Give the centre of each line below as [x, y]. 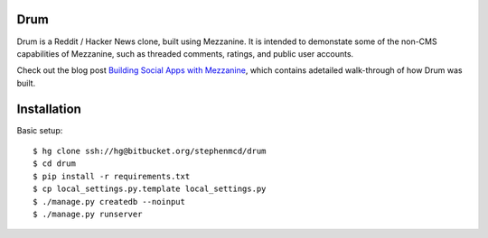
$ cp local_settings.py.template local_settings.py [150, 189]
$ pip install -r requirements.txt [112, 176]
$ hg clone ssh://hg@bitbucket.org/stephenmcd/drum [150, 151]
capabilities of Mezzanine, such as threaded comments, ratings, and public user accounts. [185, 53]
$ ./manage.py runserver [88, 214]
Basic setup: [40, 130]
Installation [49, 109]
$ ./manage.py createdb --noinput [109, 201]
